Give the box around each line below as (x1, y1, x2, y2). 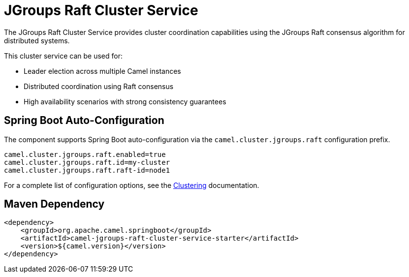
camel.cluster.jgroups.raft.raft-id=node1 (4, 166, 170, 174)
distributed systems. (4, 36, 70, 45)
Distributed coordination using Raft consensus (24, 82, 174, 91)
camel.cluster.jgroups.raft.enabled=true (4, 150, 166, 158)
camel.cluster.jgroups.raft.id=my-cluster (4, 158, 170, 166)
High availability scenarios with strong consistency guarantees (24, 97, 226, 106)
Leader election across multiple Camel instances (24, 66, 181, 75)
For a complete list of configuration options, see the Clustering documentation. (4, 181, 259, 189)
